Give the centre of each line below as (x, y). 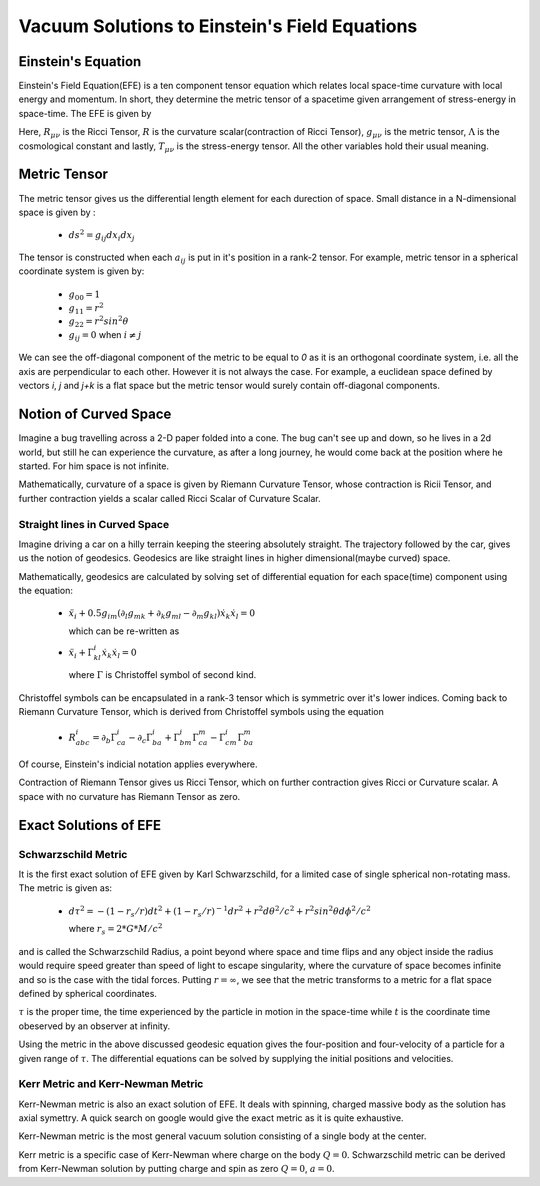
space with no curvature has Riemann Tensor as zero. (129, 796)
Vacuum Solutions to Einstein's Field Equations (218, 26)
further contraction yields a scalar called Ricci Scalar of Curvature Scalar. (169, 498)
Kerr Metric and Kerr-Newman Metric (111, 1084)
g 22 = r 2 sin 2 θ (98, 322)
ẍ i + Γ (81, 654)
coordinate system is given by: (81, 271)
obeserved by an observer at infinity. (94, 1026)
